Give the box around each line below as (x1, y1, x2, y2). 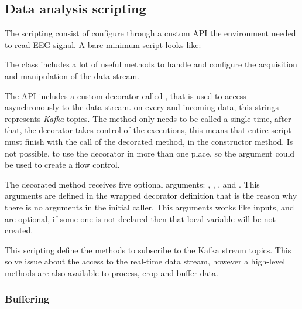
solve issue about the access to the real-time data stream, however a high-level (5, 255, 286, 267)
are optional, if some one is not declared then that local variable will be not (5, 212, 276, 225)
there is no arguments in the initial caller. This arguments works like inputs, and (5, 201, 294, 213)
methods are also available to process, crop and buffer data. (5, 266, 218, 279)
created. (5, 224, 33, 236)
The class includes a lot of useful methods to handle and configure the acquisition (5, 58, 297, 70)
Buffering (5, 291, 50, 306)
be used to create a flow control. (5, 158, 120, 171)
